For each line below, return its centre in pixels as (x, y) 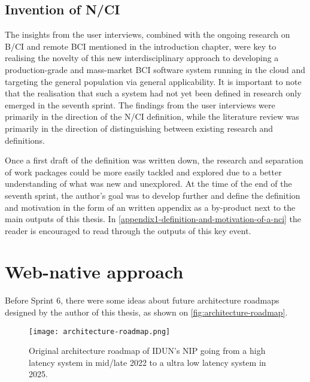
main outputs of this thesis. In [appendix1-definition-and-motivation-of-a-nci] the (153, 219)
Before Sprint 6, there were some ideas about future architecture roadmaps (142, 300)
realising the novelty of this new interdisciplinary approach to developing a (142, 58)
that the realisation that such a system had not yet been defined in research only (153, 93)
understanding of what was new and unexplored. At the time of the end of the (148, 184)
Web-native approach (94, 272)
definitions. (25, 140)
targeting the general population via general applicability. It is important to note (153, 81)
